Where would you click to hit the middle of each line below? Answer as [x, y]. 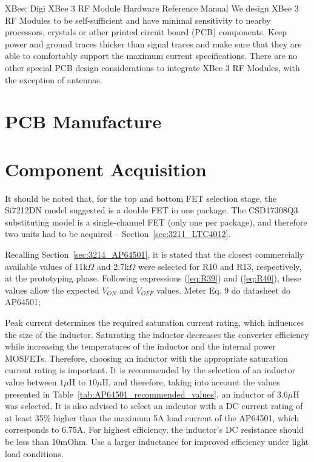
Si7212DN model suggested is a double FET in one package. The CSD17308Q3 [152, 210]
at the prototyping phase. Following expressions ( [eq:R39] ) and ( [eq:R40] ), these [153, 278]
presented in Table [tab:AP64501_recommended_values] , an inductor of [140, 394]
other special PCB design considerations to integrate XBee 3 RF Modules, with [152, 67]
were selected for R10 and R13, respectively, [220, 266]
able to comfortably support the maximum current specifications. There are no [151, 56]
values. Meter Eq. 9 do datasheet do [224, 290]
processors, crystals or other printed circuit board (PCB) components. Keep [146, 32]
